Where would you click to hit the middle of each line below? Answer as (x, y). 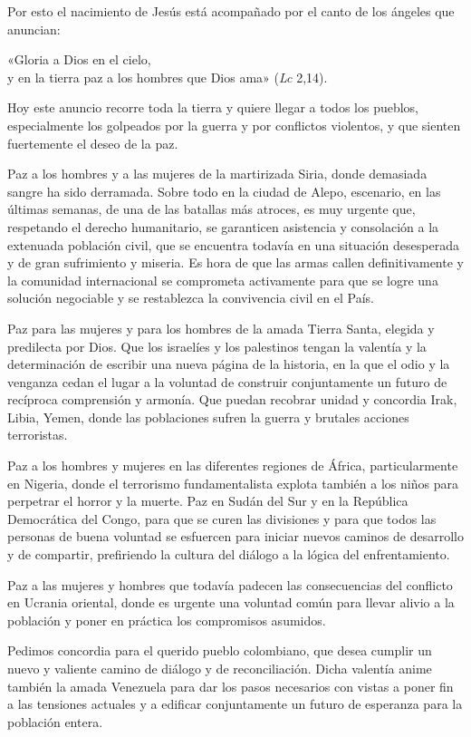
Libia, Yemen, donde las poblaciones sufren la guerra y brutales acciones (208, 417)
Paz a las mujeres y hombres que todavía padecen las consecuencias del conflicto (230, 584)
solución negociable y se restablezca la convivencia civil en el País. (191, 298)
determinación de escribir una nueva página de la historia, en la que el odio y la (229, 364)
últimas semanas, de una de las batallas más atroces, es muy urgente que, (211, 209)
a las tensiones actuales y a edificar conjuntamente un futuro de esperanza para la (235, 704)
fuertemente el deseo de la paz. (93, 143)
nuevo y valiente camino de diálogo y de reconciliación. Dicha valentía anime (220, 668)
